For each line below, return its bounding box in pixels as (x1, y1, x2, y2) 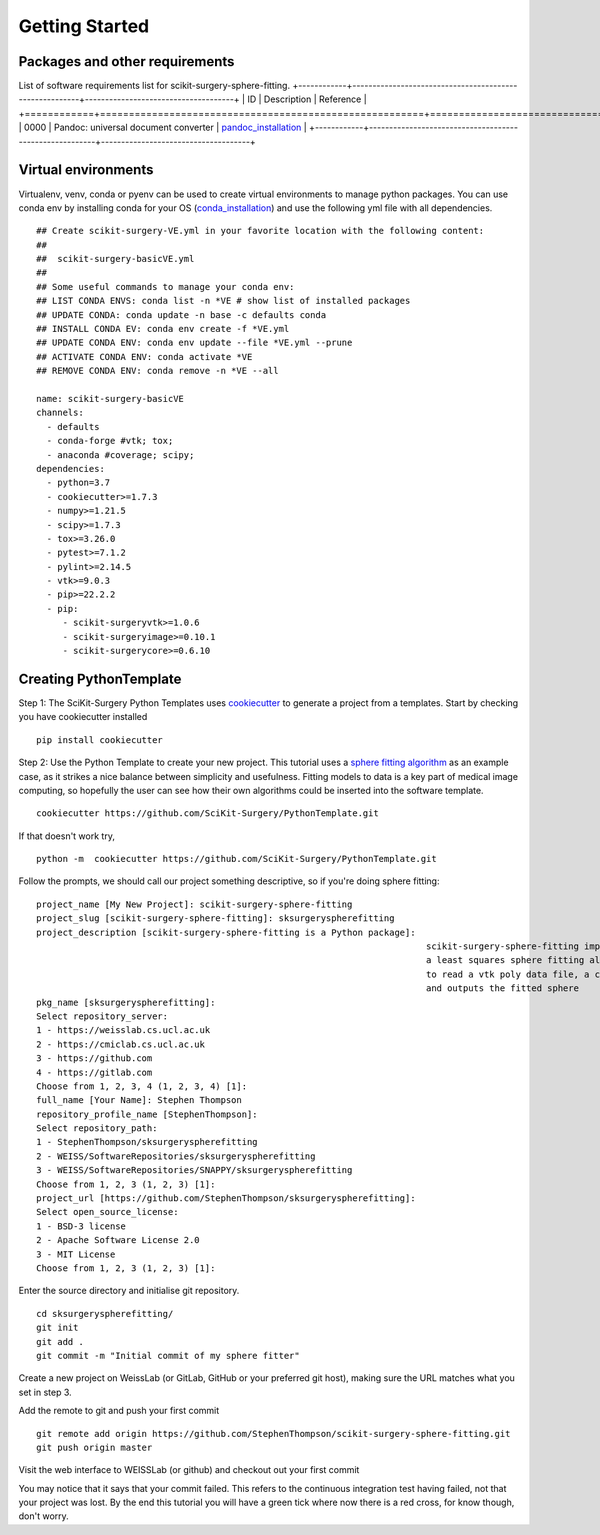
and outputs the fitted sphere (425, 983, 580, 994)
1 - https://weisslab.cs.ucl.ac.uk (36, 1025, 211, 1036)
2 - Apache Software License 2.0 (36, 1235, 200, 1246)
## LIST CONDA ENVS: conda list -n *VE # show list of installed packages (36, 295, 411, 307)
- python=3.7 (46, 477, 111, 489)
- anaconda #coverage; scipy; (46, 449, 195, 460)
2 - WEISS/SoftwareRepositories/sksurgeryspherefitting (36, 1150, 316, 1162)
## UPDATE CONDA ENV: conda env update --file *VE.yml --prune (36, 337, 353, 349)
